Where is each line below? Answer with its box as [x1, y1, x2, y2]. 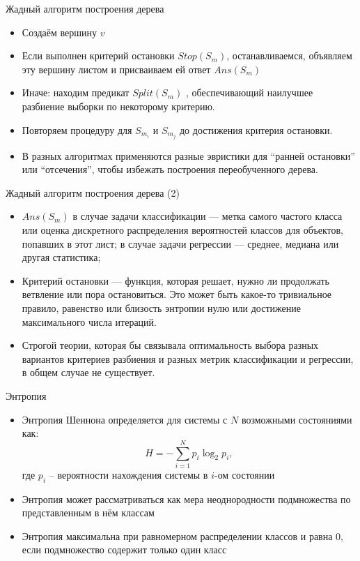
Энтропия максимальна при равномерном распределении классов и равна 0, [22, 528, 343, 543]
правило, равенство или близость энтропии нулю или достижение [22, 301, 301, 315]
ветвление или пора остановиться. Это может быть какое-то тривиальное [22, 287, 332, 301]
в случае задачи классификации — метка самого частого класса [72, 209, 343, 223]
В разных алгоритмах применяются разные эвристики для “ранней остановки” [22, 148, 355, 163]
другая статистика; [22, 250, 101, 264]
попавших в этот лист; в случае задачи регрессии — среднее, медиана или [22, 236, 339, 250]
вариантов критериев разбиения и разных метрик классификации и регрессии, [22, 351, 354, 366]
